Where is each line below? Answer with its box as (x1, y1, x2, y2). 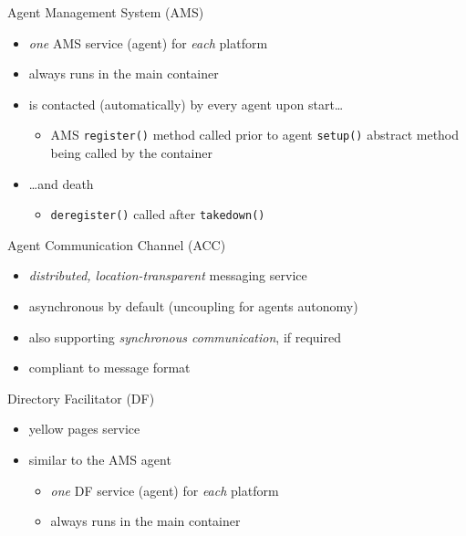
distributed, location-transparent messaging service (28, 266, 307, 285)
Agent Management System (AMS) (7, 3, 204, 21)
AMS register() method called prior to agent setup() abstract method (50, 125, 460, 144)
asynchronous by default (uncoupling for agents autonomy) (28, 297, 358, 316)
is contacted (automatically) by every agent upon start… (28, 94, 344, 113)
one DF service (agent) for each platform (50, 480, 279, 499)
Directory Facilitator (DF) (7, 388, 155, 407)
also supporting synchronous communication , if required (28, 327, 341, 346)
